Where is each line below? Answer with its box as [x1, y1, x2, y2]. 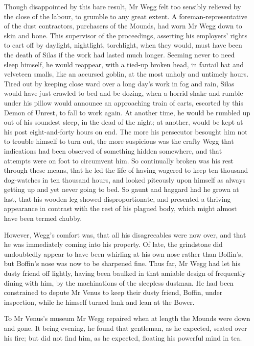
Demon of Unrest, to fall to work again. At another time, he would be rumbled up [4, 107, 251, 117]
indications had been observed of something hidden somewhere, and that [4, 145, 222, 156]
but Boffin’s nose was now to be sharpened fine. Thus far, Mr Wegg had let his [4, 258, 240, 268]
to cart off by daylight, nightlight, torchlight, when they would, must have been [4, 40, 242, 50]
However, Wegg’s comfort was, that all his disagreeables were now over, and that [4, 229, 246, 240]
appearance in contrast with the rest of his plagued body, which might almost [4, 203, 237, 213]
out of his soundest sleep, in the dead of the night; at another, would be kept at [4, 117, 243, 127]
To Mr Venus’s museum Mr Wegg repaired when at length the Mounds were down [4, 313, 250, 323]
